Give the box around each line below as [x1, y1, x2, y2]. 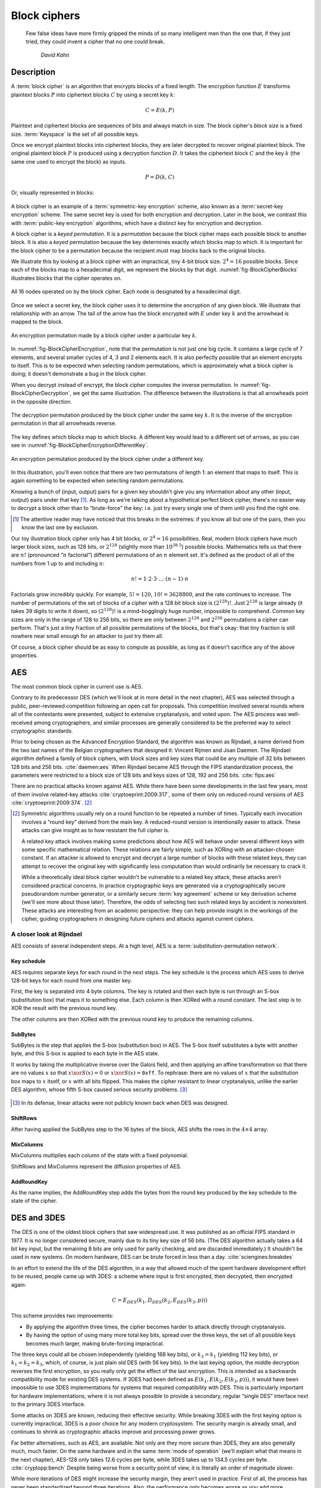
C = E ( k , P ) [145, 107, 175, 113]
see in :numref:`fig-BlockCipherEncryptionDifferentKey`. [11, 442, 149, 449]
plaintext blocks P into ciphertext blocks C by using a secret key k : [11, 91, 175, 98]
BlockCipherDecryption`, [11, 390, 72, 397]
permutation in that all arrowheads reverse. [11, 420, 117, 427]
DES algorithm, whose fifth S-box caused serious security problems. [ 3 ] [11, 1086, 187, 1093]
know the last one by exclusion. [21, 524, 99, 531]
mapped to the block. [11, 318, 64, 326]
